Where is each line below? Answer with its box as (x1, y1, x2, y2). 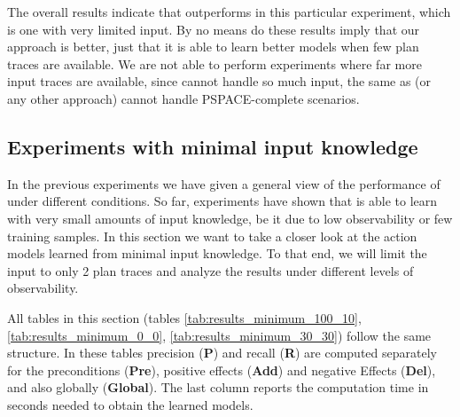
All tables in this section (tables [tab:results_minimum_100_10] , (7, 308, 362, 327)
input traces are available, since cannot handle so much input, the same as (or (7, 72, 432, 90)
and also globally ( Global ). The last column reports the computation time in (7, 378, 429, 397)
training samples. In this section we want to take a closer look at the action (7, 226, 417, 245)
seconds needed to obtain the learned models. (7, 395, 253, 413)
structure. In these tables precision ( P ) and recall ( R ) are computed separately (7, 343, 437, 362)
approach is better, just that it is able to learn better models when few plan (7, 37, 419, 56)
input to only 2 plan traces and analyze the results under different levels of (7, 261, 414, 279)
